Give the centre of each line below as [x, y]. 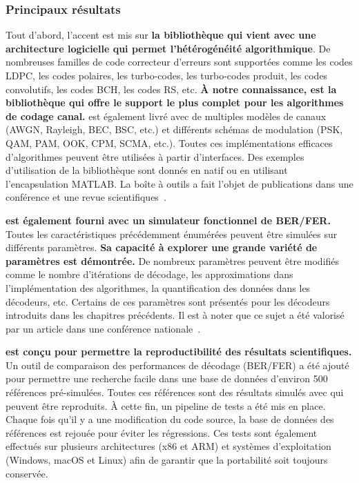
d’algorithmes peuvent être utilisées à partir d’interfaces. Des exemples [155, 156]
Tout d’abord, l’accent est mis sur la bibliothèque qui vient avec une [161, 35]
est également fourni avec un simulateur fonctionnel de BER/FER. [168, 220]
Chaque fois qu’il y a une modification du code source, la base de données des [170, 419]
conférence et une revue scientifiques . [86, 197]
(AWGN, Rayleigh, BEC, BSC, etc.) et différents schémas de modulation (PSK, [174, 129]
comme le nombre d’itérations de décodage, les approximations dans [149, 274]
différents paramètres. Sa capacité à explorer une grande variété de [162, 247]
